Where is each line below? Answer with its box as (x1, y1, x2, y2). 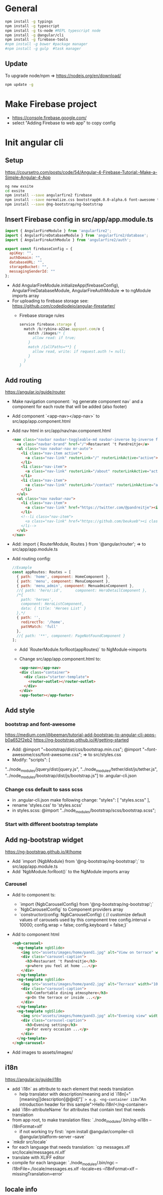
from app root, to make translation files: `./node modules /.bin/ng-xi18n (12, 1117, 148, 1124)
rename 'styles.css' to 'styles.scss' (12, 803, 82, 808)
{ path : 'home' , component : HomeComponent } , (16, 574, 111, 579)
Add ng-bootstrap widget (5, 836, 83, 844)
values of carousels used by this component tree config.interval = (19, 917, 151, 922)
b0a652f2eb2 (5, 737, 33, 743)
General (5, 3, 38, 14)
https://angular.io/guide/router (5, 389, 65, 395)
